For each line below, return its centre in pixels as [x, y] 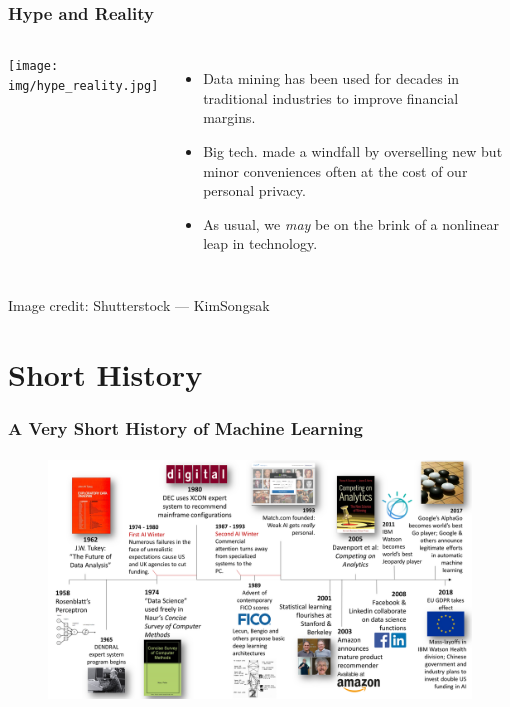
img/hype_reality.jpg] [83, 85]
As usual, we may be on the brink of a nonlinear [351, 223]
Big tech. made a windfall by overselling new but [353, 151]
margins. [229, 117]
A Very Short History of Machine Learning [186, 427]
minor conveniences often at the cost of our [335, 170]
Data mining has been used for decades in [331, 78]
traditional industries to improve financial [331, 97]
